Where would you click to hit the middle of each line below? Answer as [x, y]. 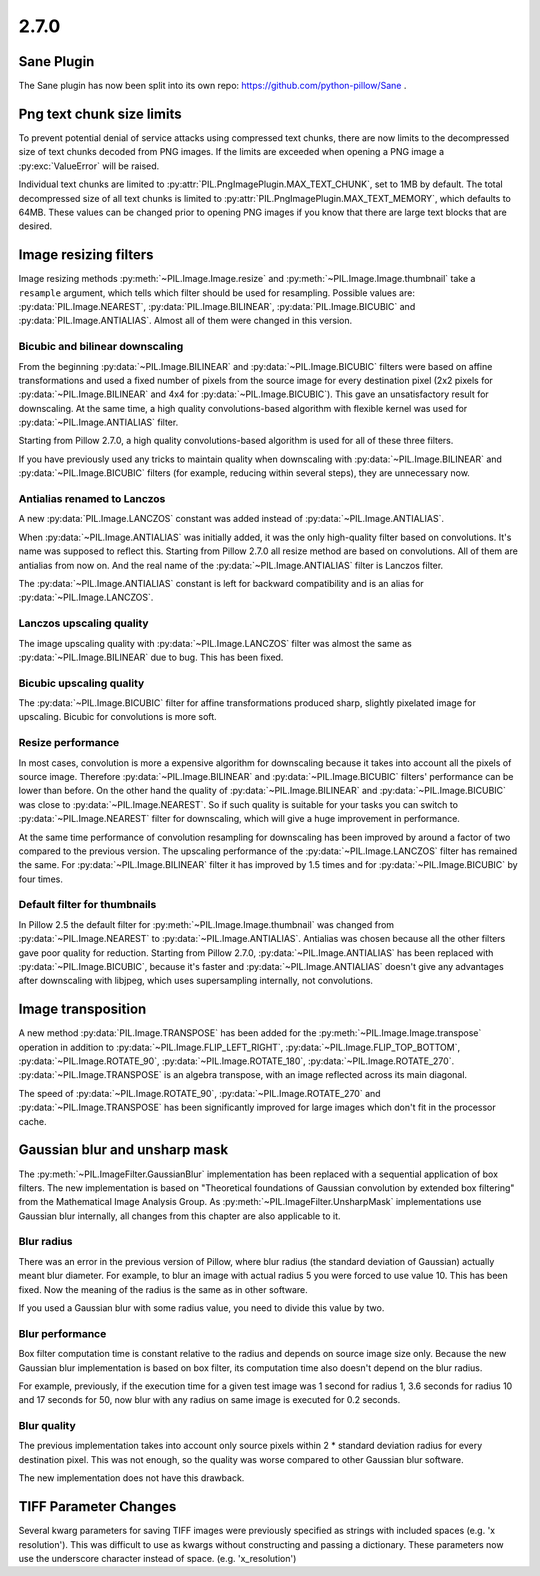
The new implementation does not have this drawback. [131, 1478]
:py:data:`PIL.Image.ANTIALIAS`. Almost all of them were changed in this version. [185, 321]
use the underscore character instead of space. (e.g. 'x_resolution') [157, 1558]
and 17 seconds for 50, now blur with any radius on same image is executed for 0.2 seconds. [209, 1400]
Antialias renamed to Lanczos [92, 499]
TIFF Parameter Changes [97, 1506]
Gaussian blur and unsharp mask [123, 1150]
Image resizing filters [86, 255]
